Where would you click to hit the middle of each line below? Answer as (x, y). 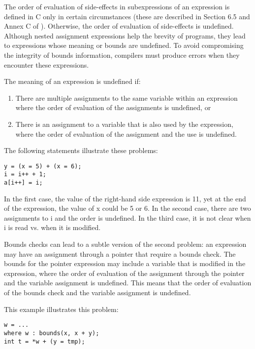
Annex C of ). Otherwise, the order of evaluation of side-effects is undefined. (119, 26)
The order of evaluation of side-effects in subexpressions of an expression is (117, 6)
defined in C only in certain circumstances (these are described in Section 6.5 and (127, 16)
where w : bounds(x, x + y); (52, 333)
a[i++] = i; (23, 183)
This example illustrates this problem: (61, 309)
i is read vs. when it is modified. (52, 227)
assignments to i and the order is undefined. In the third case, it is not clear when (127, 217)
